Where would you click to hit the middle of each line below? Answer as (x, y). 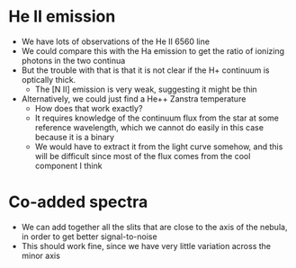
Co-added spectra (78, 202)
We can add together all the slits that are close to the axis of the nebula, (154, 227)
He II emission (62, 17)
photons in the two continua (73, 60)
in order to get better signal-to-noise (90, 237)
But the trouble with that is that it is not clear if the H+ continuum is (145, 70)
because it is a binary (74, 137)
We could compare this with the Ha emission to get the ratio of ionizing (153, 50)
